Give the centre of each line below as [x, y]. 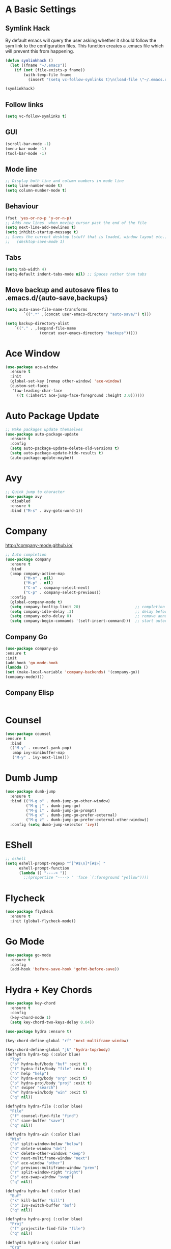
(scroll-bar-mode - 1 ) [28, 144]
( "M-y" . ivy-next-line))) [41, 757]
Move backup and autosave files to [62, 290]
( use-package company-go [32, 648]
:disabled [20, 501]
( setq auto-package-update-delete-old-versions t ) [65, 449]
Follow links [24, 105]
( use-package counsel [28, 734]
